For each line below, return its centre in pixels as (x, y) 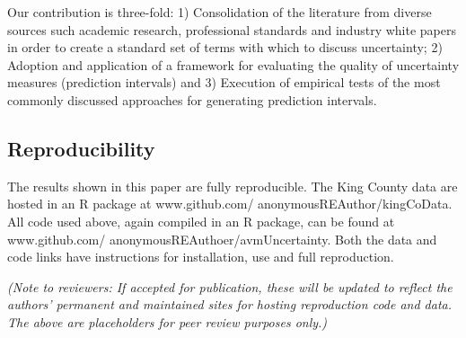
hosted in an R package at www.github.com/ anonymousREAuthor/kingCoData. (230, 204)
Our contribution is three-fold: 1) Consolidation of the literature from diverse (220, 12)
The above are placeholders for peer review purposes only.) (167, 321)
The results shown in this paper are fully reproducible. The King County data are (233, 186)
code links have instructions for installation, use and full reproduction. (201, 257)
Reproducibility (81, 148)
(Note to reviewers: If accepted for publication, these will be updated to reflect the (230, 286)
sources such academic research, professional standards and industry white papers (232, 29)
